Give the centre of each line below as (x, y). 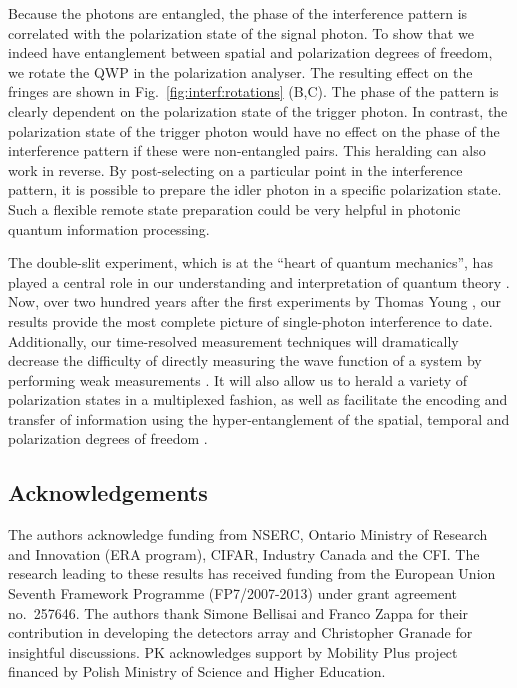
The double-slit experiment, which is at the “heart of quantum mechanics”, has (250, 262)
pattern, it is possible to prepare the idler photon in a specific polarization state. (255, 189)
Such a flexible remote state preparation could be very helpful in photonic (234, 208)
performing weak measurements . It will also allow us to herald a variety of (237, 379)
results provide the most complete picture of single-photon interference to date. (250, 320)
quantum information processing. (109, 228)
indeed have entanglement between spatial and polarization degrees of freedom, (250, 52)
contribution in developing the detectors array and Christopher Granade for (240, 632)
